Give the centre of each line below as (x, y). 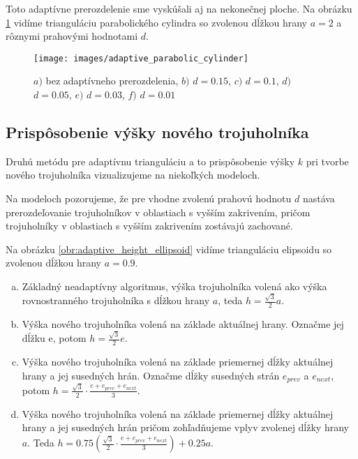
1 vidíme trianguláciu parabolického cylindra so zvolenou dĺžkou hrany (156, 22)
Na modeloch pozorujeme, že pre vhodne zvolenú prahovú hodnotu (149, 198)
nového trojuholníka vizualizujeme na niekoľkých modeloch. (133, 175)
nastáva (319, 198)
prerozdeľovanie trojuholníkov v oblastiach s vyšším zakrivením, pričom (158, 212)
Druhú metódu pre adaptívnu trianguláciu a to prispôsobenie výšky (150, 161)
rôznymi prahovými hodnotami (72, 36)
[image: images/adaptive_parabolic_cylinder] (141, 58)
